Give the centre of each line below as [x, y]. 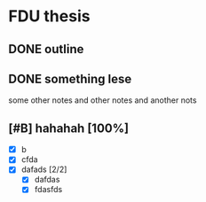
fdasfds [48, 190]
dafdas [47, 180]
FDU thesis [49, 16]
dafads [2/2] [44, 169]
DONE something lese [70, 78]
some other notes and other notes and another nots [103, 100]
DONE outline [46, 49]
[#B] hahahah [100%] [69, 128]
